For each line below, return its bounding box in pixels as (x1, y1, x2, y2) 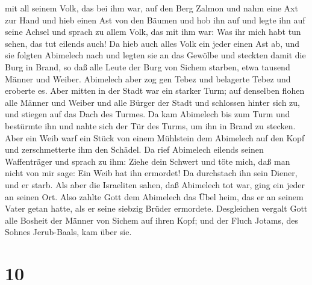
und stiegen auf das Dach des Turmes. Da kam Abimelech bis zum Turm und (5, 108, 290, 120)
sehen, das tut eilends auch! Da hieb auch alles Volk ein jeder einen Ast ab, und (5, 37, 300, 49)
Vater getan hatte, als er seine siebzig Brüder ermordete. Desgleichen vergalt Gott (5, 202, 308, 215)
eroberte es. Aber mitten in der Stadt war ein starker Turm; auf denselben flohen (5, 84, 305, 97)
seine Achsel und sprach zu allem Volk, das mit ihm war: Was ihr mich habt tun (5, 25, 301, 38)
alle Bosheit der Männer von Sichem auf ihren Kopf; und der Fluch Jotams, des (5, 213, 299, 226)
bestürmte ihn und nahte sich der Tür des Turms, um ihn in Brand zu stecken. (5, 119, 296, 132)
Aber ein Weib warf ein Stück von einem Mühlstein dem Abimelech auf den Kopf (5, 131, 305, 144)
